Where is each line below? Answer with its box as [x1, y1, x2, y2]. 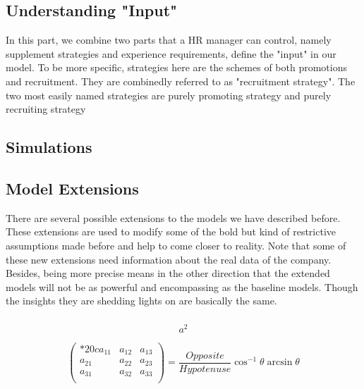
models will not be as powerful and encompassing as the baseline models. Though [6, 279, 358, 294]
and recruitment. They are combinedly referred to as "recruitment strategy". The [6, 73, 356, 88]
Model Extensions [6, 177, 139, 199]
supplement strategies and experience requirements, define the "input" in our [6, 46, 336, 61]
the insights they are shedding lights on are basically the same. [6, 293, 277, 308]
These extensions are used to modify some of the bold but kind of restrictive [6, 224, 336, 239]
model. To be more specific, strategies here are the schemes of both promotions [6, 60, 347, 75]
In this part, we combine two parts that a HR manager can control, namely [6, 32, 332, 47]
